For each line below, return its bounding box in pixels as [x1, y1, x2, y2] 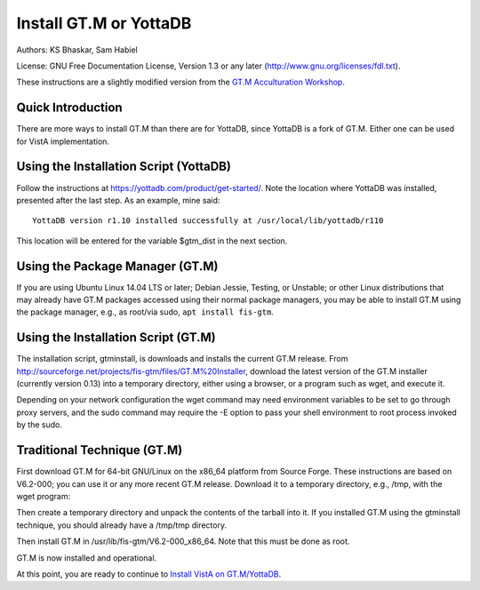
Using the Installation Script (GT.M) [16, 330, 217, 346]
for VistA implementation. [16, 136, 110, 147]
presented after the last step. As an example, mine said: [16, 195, 220, 205]
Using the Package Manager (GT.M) [16, 259, 219, 274]
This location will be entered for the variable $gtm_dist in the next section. [16, 235, 288, 246]
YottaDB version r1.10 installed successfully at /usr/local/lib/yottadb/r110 [32, 216, 384, 226]
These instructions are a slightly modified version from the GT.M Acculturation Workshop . [16, 76, 346, 88]
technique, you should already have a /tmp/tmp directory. [16, 520, 227, 530]
